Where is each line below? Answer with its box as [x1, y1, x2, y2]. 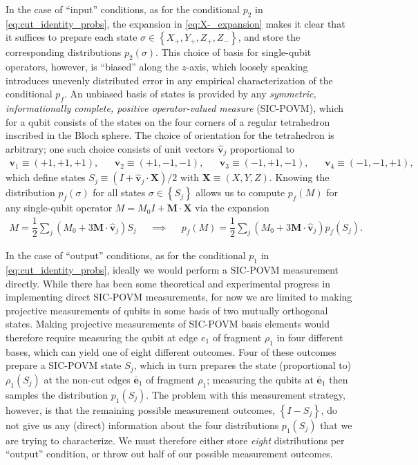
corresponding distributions [6, 45, 122, 59]
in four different [276, 330, 343, 344]
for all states [93, 185, 146, 200]
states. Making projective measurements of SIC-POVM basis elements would [6, 316, 330, 331]
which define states [6, 170, 86, 184]
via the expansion [195, 200, 269, 215]
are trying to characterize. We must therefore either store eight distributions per [6, 433, 345, 447]
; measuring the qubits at [207, 372, 314, 386]
